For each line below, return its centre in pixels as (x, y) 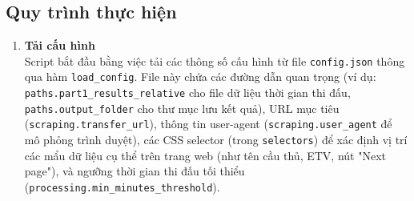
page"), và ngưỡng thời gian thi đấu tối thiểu (135, 171)
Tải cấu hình (60, 45)
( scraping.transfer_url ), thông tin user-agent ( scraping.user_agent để (208, 124)
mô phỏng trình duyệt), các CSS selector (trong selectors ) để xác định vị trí (216, 140)
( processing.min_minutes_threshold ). (122, 186)
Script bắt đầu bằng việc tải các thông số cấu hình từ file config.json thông (215, 60)
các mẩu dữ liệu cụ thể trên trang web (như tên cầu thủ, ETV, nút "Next (205, 155)
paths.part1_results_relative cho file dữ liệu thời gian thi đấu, (187, 92)
